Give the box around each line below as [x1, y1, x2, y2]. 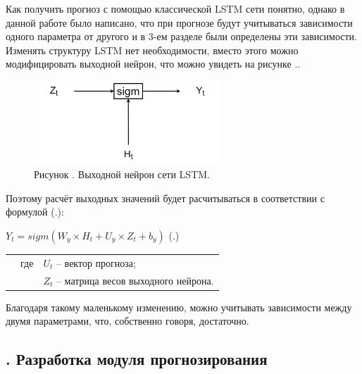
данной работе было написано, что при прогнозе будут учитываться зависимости [6, 15, 353, 30]
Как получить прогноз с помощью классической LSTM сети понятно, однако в [6, 1, 345, 15]
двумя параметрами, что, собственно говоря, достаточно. [6, 313, 249, 328]
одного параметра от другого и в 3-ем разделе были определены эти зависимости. [6, 29, 357, 44]
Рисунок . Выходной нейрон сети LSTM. [34, 167, 210, 182]
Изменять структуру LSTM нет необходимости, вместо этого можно [6, 42, 299, 57]
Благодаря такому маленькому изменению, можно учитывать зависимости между [6, 299, 352, 314]
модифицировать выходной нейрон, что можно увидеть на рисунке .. [6, 56, 301, 71]
